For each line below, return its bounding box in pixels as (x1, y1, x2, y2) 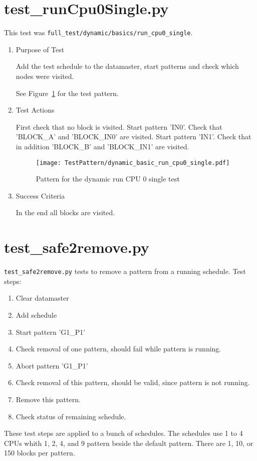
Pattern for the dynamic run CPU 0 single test (36, 173, 180, 184)
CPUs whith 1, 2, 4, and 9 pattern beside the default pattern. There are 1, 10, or (4, 437, 253, 448)
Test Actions (16, 105, 55, 115)
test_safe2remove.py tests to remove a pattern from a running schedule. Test (4, 266, 246, 276)
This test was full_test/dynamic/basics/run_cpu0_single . (4, 27, 193, 38)
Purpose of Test (16, 44, 65, 54)
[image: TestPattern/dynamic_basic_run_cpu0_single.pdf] (36, 159, 230, 166)
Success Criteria (16, 190, 65, 201)
